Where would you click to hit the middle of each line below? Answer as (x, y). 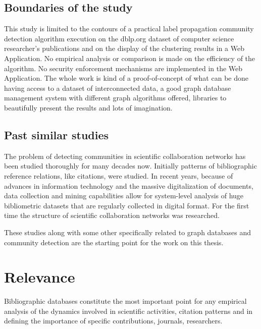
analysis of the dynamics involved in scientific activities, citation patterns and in (128, 311)
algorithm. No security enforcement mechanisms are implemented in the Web (123, 68)
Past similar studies (57, 134)
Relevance (40, 277)
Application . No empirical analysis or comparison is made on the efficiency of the (130, 58)
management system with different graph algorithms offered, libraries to (115, 98)
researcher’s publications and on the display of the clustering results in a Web (124, 48)
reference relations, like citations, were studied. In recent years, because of (119, 175)
